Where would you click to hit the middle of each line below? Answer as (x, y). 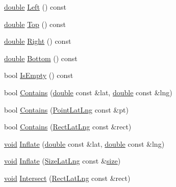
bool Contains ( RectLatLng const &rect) (68, 127)
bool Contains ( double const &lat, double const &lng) (88, 92)
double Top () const (35, 24)
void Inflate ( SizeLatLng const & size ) (62, 161)
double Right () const (38, 41)
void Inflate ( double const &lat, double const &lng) (84, 143)
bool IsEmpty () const (39, 75)
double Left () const (35, 7)
